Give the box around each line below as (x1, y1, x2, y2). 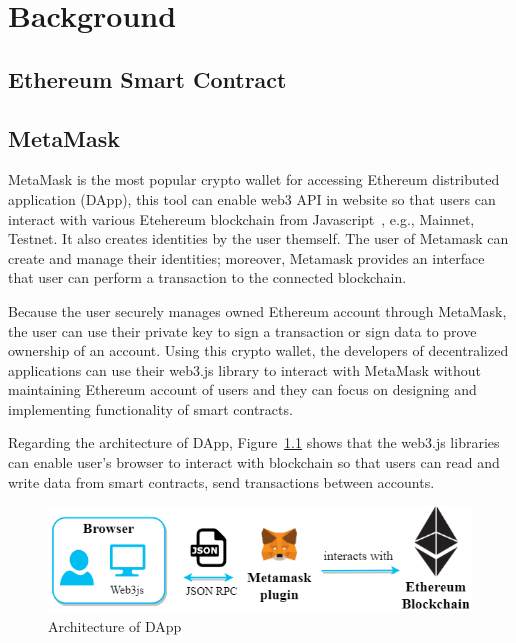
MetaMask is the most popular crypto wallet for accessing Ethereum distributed (8, 169, 500, 190)
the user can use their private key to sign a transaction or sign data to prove (8, 320, 477, 341)
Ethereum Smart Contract (8, 63, 287, 94)
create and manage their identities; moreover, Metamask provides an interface (8, 247, 485, 268)
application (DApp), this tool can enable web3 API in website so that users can (8, 188, 496, 209)
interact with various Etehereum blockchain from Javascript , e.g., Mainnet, (8, 208, 475, 229)
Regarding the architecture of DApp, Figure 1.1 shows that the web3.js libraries (8, 432, 500, 453)
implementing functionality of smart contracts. (8, 398, 293, 419)
